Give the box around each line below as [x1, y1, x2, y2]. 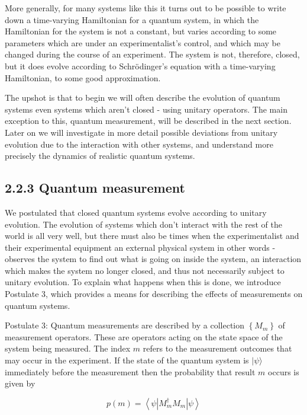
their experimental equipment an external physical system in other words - [5, 241, 276, 253]
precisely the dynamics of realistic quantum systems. [5, 149, 195, 162]
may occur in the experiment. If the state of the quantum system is [5, 354, 249, 366]
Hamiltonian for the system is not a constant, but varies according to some [5, 25, 277, 37]
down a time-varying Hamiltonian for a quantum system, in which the [5, 13, 259, 25]
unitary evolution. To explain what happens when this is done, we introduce [5, 276, 281, 288]
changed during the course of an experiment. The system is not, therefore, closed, [5, 48, 300, 60]
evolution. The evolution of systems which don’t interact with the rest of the [5, 218, 282, 230]
